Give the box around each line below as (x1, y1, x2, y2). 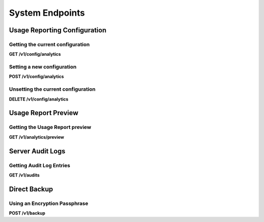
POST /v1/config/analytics (9, 74, 64, 79)
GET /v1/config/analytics (9, 51, 61, 57)
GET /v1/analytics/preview (9, 134, 65, 140)
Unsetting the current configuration (9, 86, 96, 93)
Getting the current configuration (9, 41, 90, 48)
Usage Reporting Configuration (9, 26, 107, 34)
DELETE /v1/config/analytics (9, 96, 68, 102)
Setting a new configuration (9, 64, 77, 71)
